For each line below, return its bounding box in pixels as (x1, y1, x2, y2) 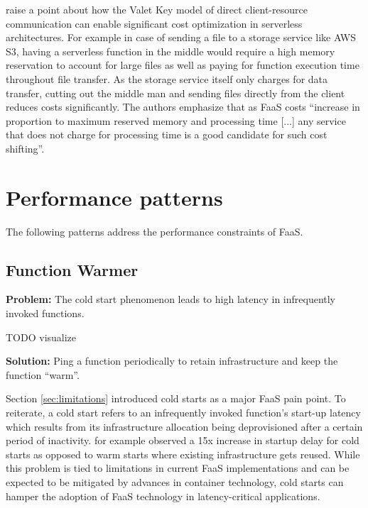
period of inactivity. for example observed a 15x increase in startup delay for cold (6, 433, 359, 448)
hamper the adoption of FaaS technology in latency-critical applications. (6, 488, 320, 503)
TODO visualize (6, 329, 77, 344)
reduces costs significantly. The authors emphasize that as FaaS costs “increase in (6, 99, 360, 114)
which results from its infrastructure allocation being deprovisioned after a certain (6, 419, 363, 434)
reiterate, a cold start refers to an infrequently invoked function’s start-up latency (6, 405, 361, 420)
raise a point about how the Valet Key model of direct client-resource (6, 2, 308, 16)
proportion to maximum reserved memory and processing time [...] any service (6, 113, 346, 128)
